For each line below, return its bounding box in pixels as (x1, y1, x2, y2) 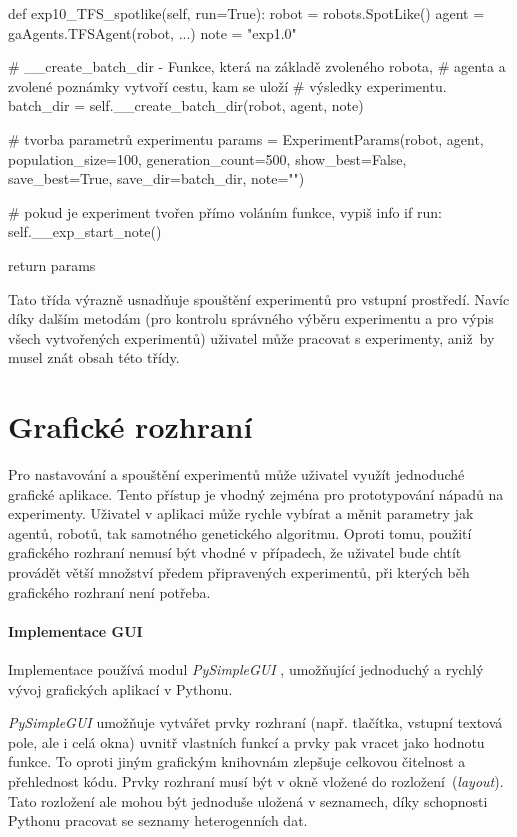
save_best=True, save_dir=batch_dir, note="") (8, 168, 305, 189)
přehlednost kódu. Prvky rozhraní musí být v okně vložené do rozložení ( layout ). (8, 770, 504, 791)
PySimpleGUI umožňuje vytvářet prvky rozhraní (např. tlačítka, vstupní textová (8, 712, 503, 733)
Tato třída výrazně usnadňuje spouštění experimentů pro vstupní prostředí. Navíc (8, 288, 510, 309)
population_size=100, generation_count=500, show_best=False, (8, 148, 407, 169)
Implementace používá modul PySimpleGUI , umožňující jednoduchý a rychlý (8, 658, 484, 679)
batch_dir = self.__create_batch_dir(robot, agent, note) (8, 95, 364, 116)
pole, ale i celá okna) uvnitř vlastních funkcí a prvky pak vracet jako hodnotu (8, 731, 485, 752)
